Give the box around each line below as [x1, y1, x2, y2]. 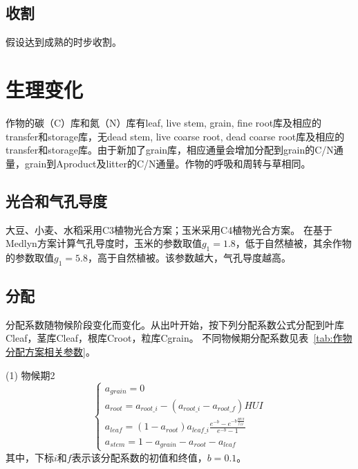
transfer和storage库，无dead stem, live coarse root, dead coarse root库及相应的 [6, 129, 345, 143]
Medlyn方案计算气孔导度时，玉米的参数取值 [6, 236, 202, 250]
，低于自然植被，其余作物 [235, 236, 352, 250]
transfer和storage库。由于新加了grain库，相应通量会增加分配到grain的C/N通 [6, 142, 343, 157]
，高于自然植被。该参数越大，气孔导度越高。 [87, 250, 291, 264]
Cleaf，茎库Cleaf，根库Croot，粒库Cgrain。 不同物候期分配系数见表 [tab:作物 [6, 331, 352, 345]
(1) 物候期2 [6, 367, 55, 382]
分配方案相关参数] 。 [6, 344, 95, 359]
